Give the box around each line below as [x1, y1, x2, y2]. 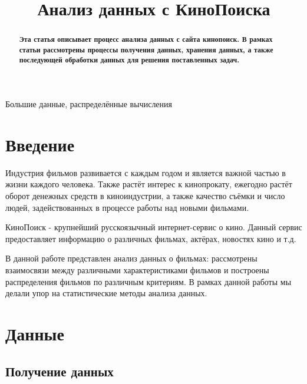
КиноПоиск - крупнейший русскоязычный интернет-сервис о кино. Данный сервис [5, 221, 302, 233]
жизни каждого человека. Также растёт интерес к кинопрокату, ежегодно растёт [5, 178, 292, 190]
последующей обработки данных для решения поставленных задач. [19, 55, 239, 65]
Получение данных [5, 362, 114, 380]
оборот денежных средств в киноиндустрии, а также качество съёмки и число [5, 190, 285, 202]
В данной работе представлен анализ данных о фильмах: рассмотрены [5, 252, 258, 264]
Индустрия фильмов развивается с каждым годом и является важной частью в [5, 166, 286, 178]
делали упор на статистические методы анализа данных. [5, 287, 207, 299]
